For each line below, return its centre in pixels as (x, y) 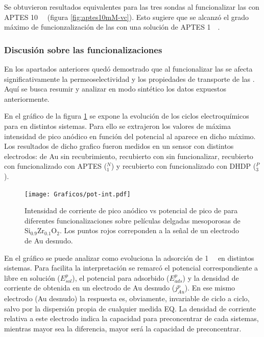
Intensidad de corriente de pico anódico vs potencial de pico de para (131, 210)
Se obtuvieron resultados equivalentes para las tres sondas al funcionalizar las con (132, 7)
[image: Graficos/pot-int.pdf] (78, 194)
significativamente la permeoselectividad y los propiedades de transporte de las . (129, 78)
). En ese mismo (210, 288)
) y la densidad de (211, 277)
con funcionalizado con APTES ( (56, 166)
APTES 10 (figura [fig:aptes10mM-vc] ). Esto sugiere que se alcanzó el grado (126, 17)
